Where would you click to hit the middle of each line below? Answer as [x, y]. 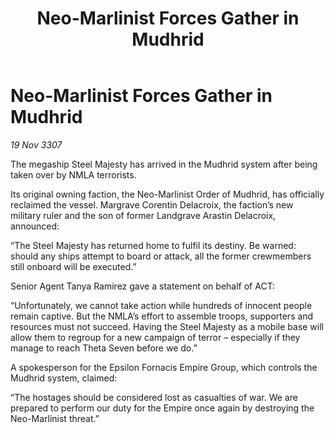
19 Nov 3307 [36, 144]
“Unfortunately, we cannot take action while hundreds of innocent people [161, 305]
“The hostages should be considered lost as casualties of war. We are [154, 397]
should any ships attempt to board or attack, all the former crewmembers [161, 256]
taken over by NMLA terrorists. [73, 174]
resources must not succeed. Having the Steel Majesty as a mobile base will [167, 326]
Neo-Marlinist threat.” [55, 418]
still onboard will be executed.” [73, 266]
